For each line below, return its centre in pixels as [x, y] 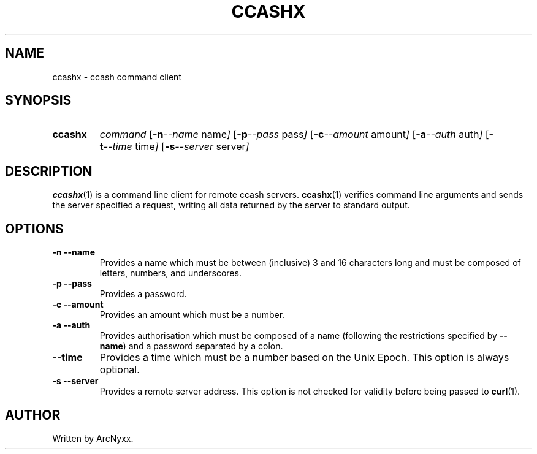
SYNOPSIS [38, 100]
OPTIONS [34, 229]
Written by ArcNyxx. [93, 438]
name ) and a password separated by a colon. [191, 346]
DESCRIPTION [49, 171]
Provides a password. [143, 294]
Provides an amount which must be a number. [192, 315]
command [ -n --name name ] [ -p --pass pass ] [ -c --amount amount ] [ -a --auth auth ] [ [294, 134]
